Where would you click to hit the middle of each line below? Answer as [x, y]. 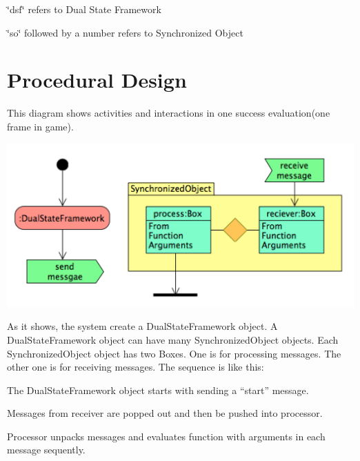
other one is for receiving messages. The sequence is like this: [136, 367]
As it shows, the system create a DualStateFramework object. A [142, 326]
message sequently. [46, 450]
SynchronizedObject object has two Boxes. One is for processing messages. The [174, 353]
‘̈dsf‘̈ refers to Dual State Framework [84, 9]
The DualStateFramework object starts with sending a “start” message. [158, 390]
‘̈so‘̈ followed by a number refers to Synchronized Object [125, 32]
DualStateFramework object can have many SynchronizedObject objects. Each [173, 339]
